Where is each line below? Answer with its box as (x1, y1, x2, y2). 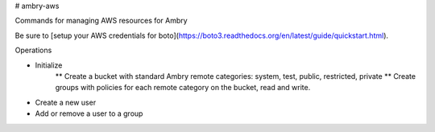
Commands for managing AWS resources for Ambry (14, 16, 188, 26)
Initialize (35, 60, 63, 70)
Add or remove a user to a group (35, 109, 143, 118)
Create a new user (35, 97, 97, 107)
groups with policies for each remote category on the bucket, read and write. (55, 83, 311, 93)
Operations (14, 45, 52, 56)
